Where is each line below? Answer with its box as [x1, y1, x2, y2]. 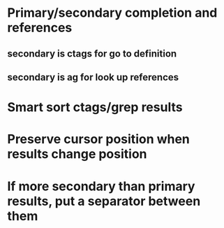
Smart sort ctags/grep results [7, 99, 183, 115]
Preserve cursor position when [7, 131, 191, 148]
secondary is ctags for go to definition [7, 48, 177, 59]
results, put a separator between [7, 193, 201, 209]
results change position [7, 146, 148, 162]
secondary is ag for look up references [7, 71, 179, 83]
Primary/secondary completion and [7, 5, 218, 21]
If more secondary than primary [7, 178, 195, 194]
